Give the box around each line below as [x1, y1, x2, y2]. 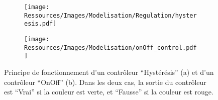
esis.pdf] [24, 20, 57, 28]
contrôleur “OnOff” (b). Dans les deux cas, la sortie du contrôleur [4, 76, 206, 87]
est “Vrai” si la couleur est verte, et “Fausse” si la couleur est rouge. [4, 86, 213, 97]
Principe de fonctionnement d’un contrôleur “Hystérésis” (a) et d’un [4, 66, 214, 77]
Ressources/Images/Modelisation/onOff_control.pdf [24, 44, 197, 51]
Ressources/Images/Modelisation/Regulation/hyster [24, 12, 197, 19]
